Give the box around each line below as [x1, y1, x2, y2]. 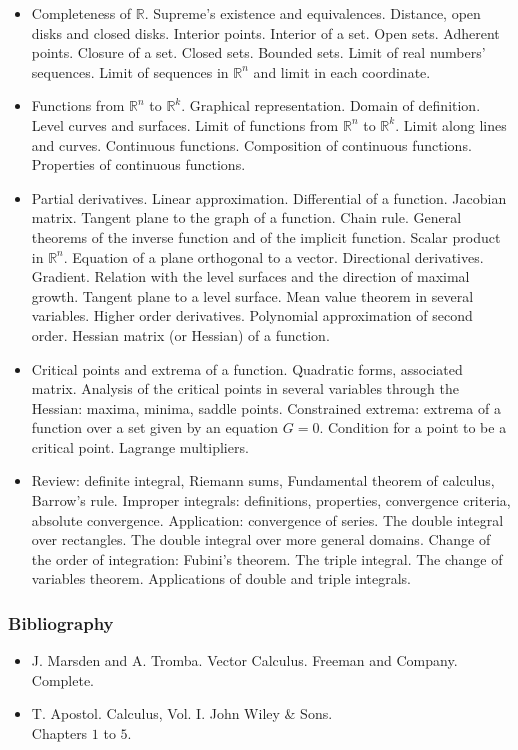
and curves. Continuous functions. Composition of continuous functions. [31, 134, 472, 155]
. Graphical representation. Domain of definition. [181, 95, 481, 116]
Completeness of [31, 3, 132, 23]
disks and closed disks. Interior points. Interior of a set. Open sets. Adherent [31, 22, 500, 43]
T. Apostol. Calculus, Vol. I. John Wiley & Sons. [31, 703, 333, 724]
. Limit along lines [395, 114, 507, 135]
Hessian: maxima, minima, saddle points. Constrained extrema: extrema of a [31, 397, 501, 418]
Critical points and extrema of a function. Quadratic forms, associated [31, 358, 463, 379]
